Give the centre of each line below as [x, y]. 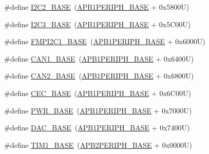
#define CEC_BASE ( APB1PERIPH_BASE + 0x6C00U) [98, 93]
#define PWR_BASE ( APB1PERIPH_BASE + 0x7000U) [98, 110]
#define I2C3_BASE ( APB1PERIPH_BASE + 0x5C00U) [98, 24]
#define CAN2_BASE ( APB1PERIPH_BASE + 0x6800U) [99, 76]
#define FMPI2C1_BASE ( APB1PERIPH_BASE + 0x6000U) [105, 41]
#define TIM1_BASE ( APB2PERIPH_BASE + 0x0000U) [98, 145]
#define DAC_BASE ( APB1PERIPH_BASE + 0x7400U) [97, 128]
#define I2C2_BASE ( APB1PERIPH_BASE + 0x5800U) [97, 7]
